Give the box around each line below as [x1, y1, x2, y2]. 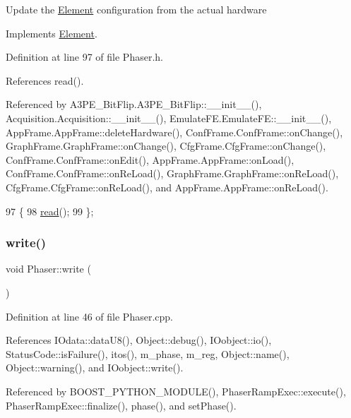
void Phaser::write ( [6, 261, 91, 276]
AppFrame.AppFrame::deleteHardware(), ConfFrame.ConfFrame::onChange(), [6, 124, 343, 139]
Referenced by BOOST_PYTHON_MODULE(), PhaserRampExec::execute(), [6, 383, 346, 398]
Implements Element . [6, 25, 97, 40]
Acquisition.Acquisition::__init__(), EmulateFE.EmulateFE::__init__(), [6, 110, 332, 125]
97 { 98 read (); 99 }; [6, 203, 94, 218]
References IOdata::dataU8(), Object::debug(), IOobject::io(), [6, 333, 272, 347]
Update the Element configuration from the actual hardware [6, 2, 267, 16]
